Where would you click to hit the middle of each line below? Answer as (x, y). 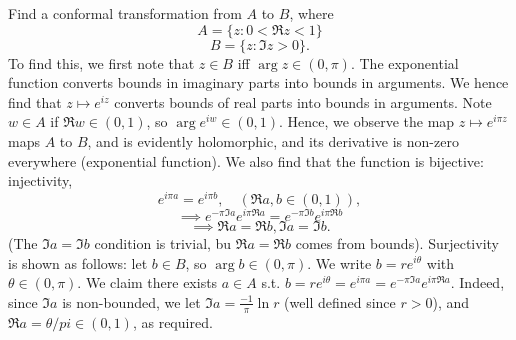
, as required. (172, 321)
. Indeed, (477, 282)
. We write (339, 262)
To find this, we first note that (101, 62)
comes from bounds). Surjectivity (397, 242)
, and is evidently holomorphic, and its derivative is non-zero (273, 140)
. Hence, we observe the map (367, 121)
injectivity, (40, 180)
